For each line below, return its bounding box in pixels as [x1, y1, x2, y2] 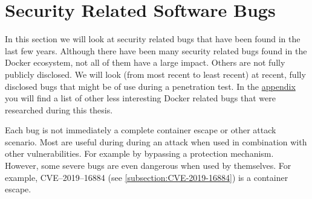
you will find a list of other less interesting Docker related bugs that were [5, 92, 276, 104]
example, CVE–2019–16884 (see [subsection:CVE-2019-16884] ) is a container [5, 171, 288, 183]
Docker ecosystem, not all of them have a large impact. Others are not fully [5, 56, 285, 69]
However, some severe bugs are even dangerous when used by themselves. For [5, 159, 291, 172]
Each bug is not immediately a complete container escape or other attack [5, 124, 276, 136]
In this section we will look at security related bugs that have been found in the [5, 33, 301, 45]
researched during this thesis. [5, 103, 113, 116]
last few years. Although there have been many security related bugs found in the [5, 44, 307, 57]
